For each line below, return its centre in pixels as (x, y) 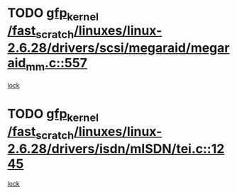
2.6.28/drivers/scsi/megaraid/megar (118, 48)
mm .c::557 (56, 64)
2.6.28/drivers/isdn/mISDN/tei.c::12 (116, 149)
